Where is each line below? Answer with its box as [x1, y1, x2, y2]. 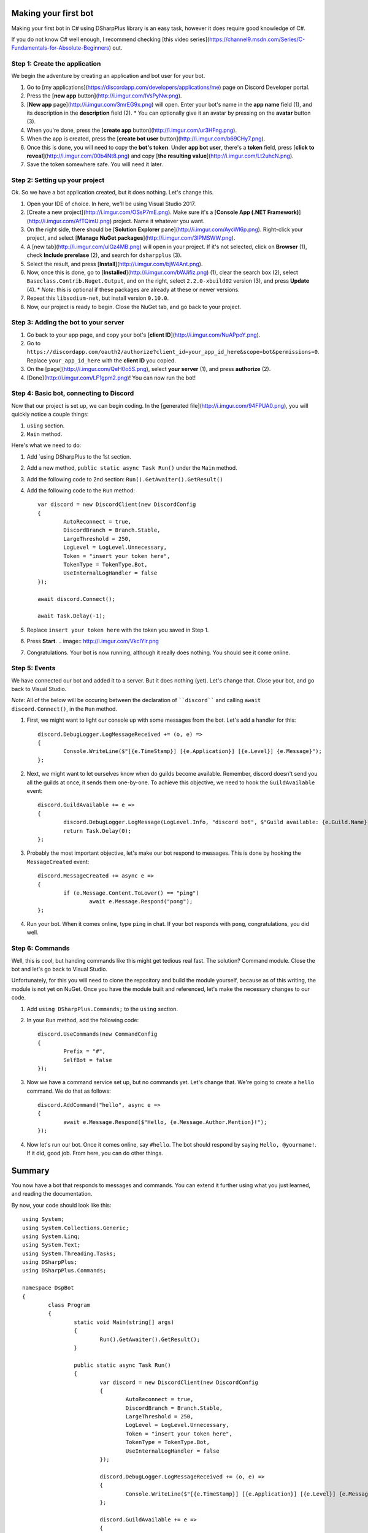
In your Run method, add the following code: [26, 1016, 139, 1023]
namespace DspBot [22, 1285, 74, 1291]
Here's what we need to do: [11, 442, 82, 449]
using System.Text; [22, 1242, 81, 1248]
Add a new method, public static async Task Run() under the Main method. [26, 464, 237, 472]
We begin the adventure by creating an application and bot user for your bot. [11, 72, 205, 80]
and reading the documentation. [11, 1190, 93, 1198]
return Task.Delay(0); [63, 827, 132, 834]
